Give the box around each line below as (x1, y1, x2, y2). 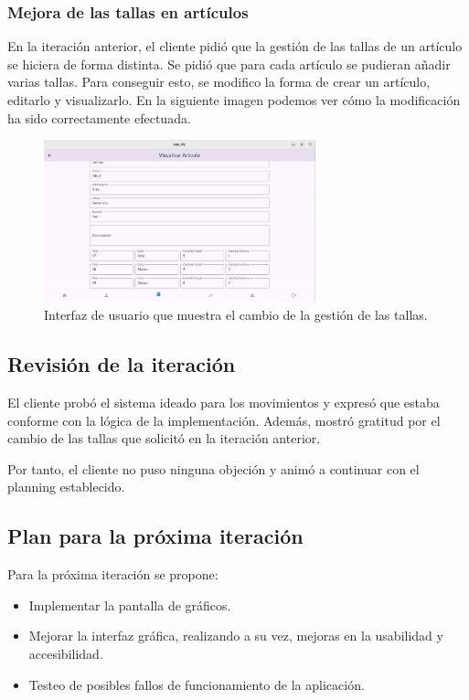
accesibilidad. (28, 643, 103, 663)
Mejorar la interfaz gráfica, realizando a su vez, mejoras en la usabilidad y (28, 626, 443, 645)
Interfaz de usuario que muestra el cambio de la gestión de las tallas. (44, 305, 428, 324)
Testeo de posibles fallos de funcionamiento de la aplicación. (28, 674, 365, 694)
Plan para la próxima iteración (7, 522, 304, 550)
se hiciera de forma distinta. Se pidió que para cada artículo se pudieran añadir (7, 54, 451, 73)
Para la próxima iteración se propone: (7, 565, 219, 584)
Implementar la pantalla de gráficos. (28, 595, 231, 614)
